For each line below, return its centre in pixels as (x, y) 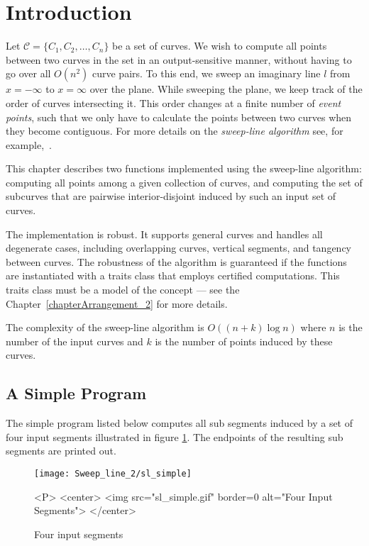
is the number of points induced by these (244, 341)
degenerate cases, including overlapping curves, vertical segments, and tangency (179, 248)
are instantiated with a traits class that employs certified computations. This (173, 275)
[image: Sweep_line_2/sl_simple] (113, 473)
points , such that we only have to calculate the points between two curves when (179, 117)
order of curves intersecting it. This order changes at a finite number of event (174, 102)
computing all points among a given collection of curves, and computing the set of (184, 182)
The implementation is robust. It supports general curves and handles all (164, 234)
